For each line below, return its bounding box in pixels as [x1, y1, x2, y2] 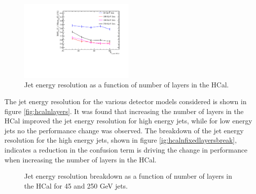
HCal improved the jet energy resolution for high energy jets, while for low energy [4, 116, 253, 126]
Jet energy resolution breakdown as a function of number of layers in [24, 171, 232, 181]
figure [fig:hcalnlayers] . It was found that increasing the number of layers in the [4, 106, 244, 116]
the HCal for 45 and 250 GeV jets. [24, 180, 128, 191]
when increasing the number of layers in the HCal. [4, 154, 157, 164]
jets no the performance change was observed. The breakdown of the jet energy [4, 125, 244, 135]
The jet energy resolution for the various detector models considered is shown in [4, 96, 247, 107]
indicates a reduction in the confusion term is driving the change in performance [4, 144, 248, 155]
